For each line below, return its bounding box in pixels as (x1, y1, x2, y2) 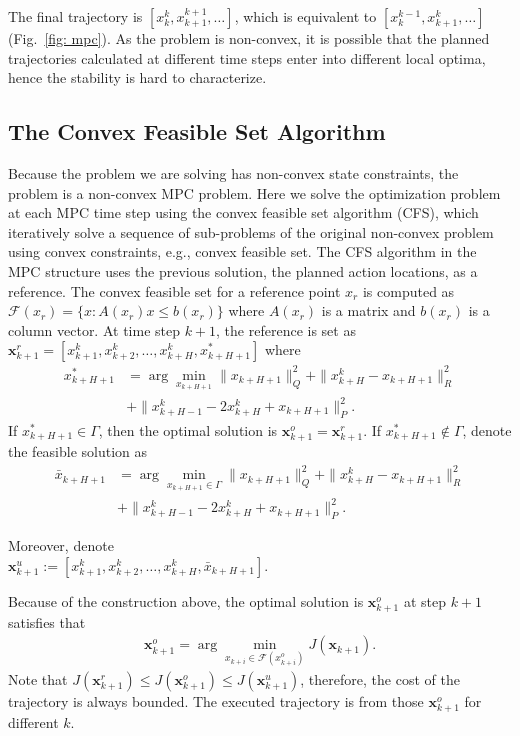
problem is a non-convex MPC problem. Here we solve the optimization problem (8, 182, 501, 203)
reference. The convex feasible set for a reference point (8, 280, 341, 301)
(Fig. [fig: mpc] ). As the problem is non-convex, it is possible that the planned (8, 28, 490, 48)
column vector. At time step (8, 319, 180, 340)
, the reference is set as (216, 319, 356, 340)
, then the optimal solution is (98, 419, 278, 440)
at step (403, 590, 446, 611)
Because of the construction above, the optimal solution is (8, 590, 364, 611)
